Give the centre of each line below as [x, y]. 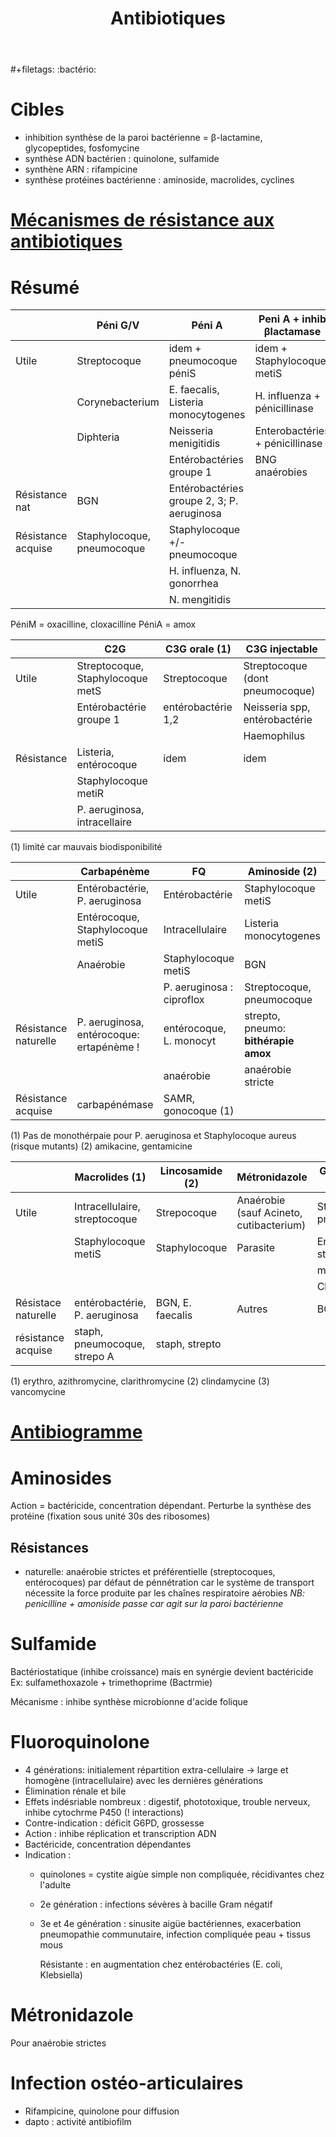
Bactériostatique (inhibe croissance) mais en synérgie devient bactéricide [162, 1672]
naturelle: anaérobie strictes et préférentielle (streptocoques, [150, 1572]
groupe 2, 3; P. [203, 501]
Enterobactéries [292, 431]
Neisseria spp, [277, 707]
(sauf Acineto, [269, 1213]
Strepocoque [186, 1213]
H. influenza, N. [205, 571]
